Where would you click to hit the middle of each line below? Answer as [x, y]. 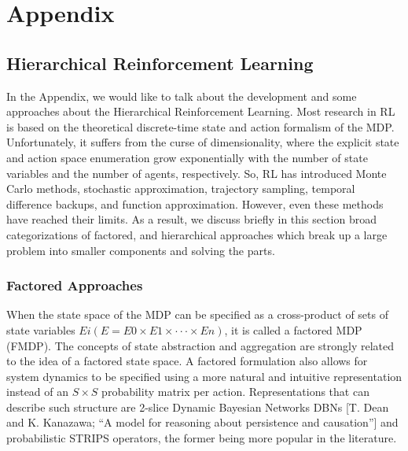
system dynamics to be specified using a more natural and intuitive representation [204, 376]
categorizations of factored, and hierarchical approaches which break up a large [197, 234]
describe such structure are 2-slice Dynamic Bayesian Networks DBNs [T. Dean [198, 407]
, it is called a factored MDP [293, 329]
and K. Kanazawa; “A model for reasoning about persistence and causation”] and [202, 422]
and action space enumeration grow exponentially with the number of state [187, 157]
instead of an [38, 392]
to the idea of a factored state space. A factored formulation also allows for [187, 361]
